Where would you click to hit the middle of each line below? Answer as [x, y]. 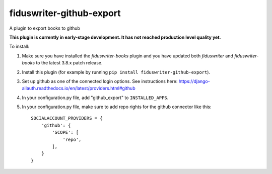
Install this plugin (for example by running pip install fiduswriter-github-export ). [116, 72]
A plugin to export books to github [45, 28]
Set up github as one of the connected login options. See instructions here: [100, 81]
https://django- [194, 81]
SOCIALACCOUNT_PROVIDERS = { [67, 118]
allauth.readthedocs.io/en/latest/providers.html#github [79, 89]
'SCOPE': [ [65, 133]
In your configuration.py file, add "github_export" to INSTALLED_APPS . [95, 98]
